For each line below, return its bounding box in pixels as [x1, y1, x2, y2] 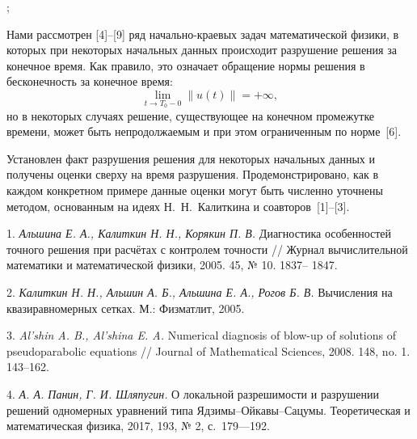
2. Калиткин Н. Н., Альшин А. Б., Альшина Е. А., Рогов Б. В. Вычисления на [6, 283, 393, 300]
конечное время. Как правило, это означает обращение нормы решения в [6, 57, 365, 74]
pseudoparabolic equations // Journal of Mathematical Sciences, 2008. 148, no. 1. [6, 342, 411, 359]
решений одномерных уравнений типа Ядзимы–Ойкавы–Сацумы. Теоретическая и [6, 401, 411, 418]
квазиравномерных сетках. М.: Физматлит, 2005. [6, 299, 245, 316]
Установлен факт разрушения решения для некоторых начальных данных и [6, 150, 375, 167]
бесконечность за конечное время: [6, 73, 173, 90]
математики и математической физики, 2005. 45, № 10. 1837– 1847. [6, 256, 338, 273]
